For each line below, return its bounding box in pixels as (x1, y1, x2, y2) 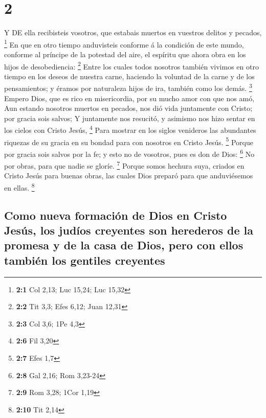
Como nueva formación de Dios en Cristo (4, 207, 227, 223)
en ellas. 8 (4, 181, 35, 193)
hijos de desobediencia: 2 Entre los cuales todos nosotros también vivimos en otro (4, 59, 259, 72)
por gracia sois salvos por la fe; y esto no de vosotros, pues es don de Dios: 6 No (4, 147, 255, 159)
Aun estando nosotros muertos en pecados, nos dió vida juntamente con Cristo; (4, 103, 253, 113)
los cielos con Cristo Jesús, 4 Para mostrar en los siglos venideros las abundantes (4, 123, 256, 135)
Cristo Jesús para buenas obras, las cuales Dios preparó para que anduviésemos (4, 170, 253, 181)
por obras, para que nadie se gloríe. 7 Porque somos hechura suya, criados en (4, 159, 245, 171)
